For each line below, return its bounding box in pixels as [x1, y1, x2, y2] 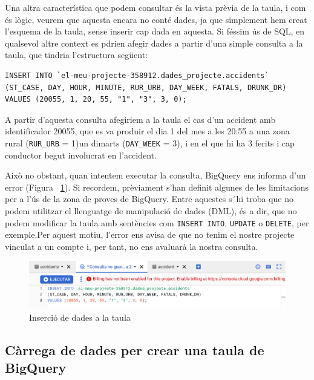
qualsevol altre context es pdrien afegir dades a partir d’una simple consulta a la [5, 36, 303, 49]
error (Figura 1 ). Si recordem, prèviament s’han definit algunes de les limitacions [5, 180, 309, 193]
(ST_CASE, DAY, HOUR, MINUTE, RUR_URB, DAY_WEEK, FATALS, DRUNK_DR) [5, 83, 287, 92]
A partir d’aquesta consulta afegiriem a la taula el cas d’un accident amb [5, 113, 276, 125]
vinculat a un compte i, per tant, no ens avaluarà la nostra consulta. [5, 240, 258, 252]
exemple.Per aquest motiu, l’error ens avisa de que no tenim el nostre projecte [5, 228, 295, 241]
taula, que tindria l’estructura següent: [5, 48, 148, 61]
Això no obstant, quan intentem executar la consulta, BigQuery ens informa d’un [5, 169, 306, 182]
